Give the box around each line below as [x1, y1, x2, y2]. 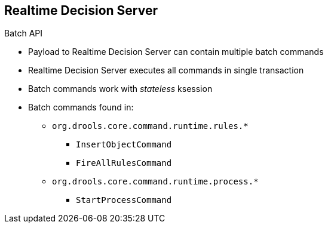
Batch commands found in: [28, 102, 134, 113]
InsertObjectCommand [76, 140, 172, 150]
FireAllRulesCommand [76, 158, 172, 168]
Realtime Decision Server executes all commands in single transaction [28, 65, 304, 76]
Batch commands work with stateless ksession [28, 84, 213, 94]
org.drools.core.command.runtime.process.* [52, 177, 259, 187]
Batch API [4, 28, 43, 39]
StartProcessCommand [76, 195, 172, 205]
